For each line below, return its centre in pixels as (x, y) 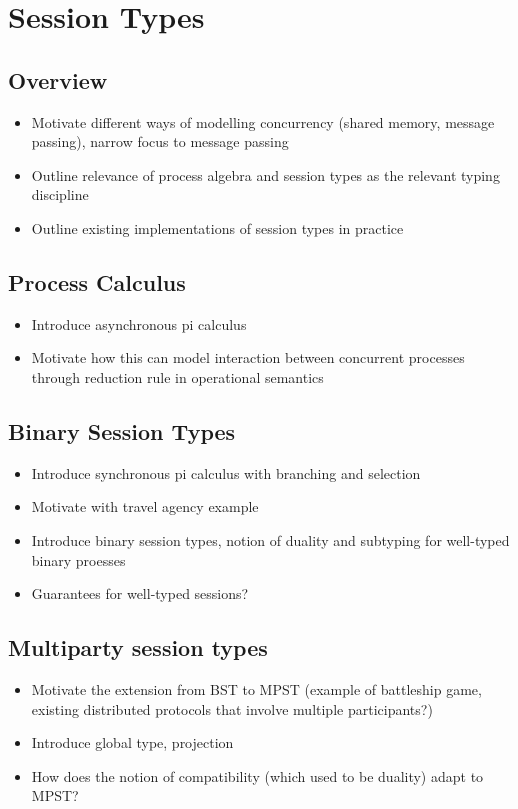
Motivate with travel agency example (145, 506)
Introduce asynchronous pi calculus (139, 323)
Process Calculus (97, 281)
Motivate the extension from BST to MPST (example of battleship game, (256, 688)
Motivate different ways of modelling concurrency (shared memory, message (263, 121)
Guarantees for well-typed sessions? (140, 593)
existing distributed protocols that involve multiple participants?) (232, 708)
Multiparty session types (138, 647)
